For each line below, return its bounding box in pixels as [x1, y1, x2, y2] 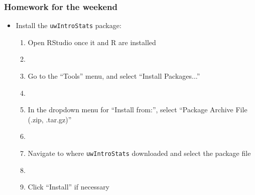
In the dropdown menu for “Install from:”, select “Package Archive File [28, 104, 247, 115]
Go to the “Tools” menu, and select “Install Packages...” [28, 71, 200, 81]
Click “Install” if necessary [28, 181, 110, 192]
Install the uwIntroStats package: [16, 20, 121, 31]
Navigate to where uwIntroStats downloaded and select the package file [28, 148, 251, 158]
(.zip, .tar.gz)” [28, 114, 72, 124]
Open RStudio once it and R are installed [28, 37, 156, 47]
